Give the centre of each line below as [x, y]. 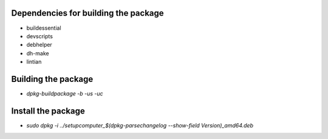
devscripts [39, 36]
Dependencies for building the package [87, 13]
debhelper [39, 45]
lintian [34, 62]
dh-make [38, 53]
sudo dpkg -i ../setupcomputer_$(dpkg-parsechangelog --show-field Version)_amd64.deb [140, 125]
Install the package [48, 111]
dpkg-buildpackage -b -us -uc [65, 93]
